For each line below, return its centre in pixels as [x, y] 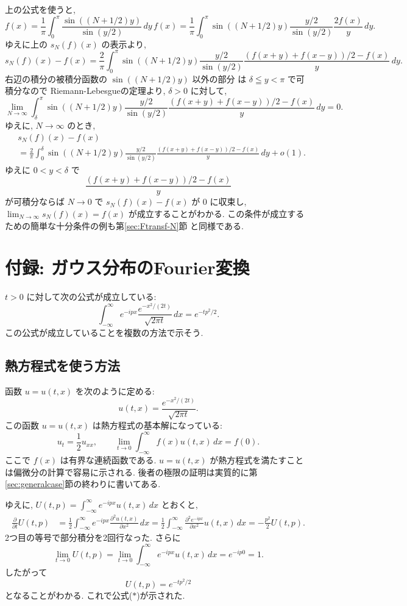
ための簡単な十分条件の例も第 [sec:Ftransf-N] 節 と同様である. [124, 225]
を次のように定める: [115, 390]
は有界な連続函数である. [108, 460]
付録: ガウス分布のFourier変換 [127, 267]
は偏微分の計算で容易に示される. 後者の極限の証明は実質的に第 [131, 472]
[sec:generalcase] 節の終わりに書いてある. [83, 484]
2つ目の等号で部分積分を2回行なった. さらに [93, 537]
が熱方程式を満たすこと [257, 460]
